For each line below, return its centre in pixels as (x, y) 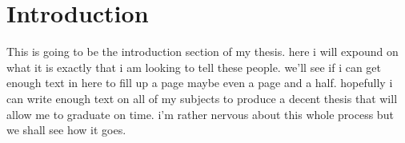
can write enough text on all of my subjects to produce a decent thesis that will (202, 98)
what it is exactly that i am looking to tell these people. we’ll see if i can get (194, 67)
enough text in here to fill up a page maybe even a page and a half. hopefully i (200, 83)
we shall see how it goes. (66, 130)
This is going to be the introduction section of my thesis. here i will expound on (202, 52)
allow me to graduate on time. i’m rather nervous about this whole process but (200, 114)
